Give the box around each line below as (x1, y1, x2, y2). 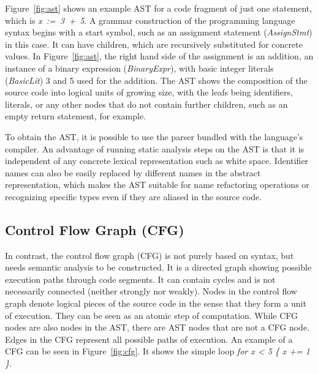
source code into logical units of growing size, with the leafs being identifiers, (5, 86, 293, 99)
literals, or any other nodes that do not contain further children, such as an (5, 97, 288, 110)
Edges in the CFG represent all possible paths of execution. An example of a (5, 332, 293, 345)
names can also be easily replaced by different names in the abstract (5, 166, 261, 179)
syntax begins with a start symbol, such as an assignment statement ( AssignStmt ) (5, 26, 312, 39)
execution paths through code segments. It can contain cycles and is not (5, 272, 276, 285)
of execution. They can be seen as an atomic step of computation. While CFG (5, 309, 298, 321)
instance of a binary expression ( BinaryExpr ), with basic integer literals (5, 61, 274, 74)
